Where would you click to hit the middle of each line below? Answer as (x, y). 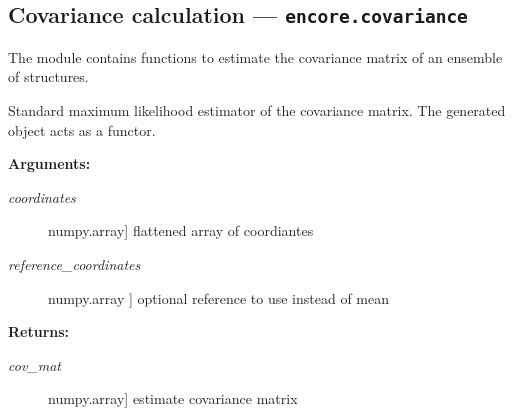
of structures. (48, 76)
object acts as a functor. (82, 129)
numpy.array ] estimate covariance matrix (173, 398)
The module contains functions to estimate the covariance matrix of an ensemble (255, 56)
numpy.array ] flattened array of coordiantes (181, 230)
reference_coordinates (74, 263)
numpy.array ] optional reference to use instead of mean (219, 297)
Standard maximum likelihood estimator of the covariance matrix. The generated (257, 109)
